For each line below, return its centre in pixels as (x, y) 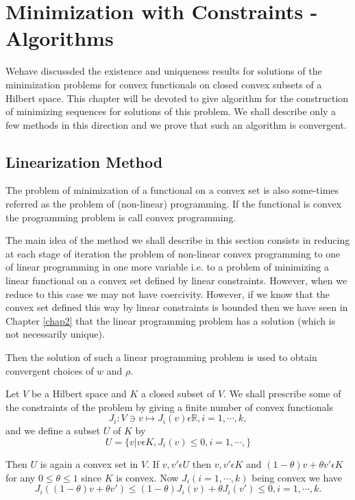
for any (21, 477)
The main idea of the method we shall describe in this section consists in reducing (178, 240)
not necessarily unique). (55, 334)
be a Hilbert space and (79, 393)
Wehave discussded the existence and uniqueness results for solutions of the (164, 71)
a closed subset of (178, 393)
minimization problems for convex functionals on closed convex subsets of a (164, 84)
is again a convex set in (89, 463)
